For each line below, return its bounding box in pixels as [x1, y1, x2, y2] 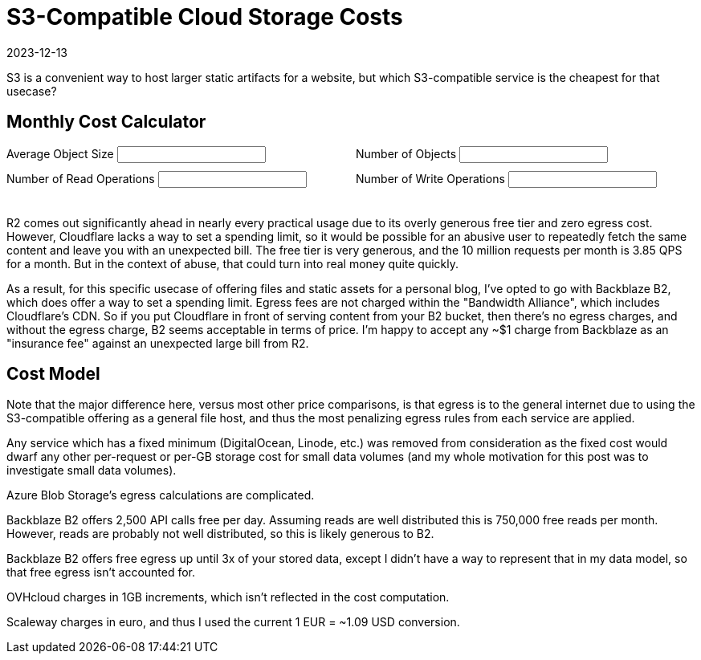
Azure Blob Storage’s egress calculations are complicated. [6, 488, 315, 503]
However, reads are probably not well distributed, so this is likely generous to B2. [6, 527, 434, 541]
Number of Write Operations [356, 171, 505, 185]
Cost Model [6, 364, 100, 385]
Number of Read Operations [6, 171, 155, 185]
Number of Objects [356, 146, 457, 161]
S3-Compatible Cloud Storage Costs [6, 3, 403, 31]
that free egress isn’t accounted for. [6, 565, 196, 580]
